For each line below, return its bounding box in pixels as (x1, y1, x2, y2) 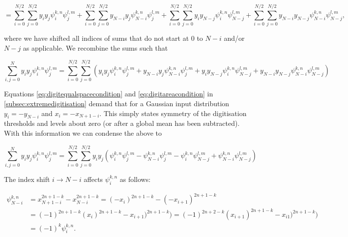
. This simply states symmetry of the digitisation (99, 108, 247, 118)
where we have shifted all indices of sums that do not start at (4, 33, 189, 43)
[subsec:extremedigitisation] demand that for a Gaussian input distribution (4, 98, 230, 109)
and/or (224, 33, 245, 43)
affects (84, 174, 103, 184)
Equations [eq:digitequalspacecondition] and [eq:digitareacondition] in (4, 89, 213, 99)
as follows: (119, 174, 151, 184)
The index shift (4, 174, 50, 184)
